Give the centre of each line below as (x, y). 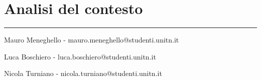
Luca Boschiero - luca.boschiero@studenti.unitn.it (80, 56)
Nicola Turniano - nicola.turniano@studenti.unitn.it (83, 73)
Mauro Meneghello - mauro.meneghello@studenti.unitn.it (92, 40)
